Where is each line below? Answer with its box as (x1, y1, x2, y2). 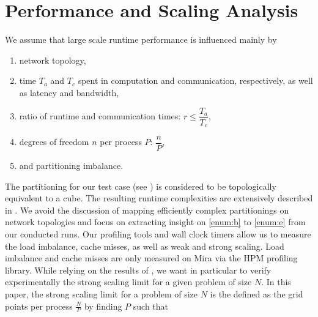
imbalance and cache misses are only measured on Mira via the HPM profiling (5, 252, 298, 264)
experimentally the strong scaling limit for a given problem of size (5, 275, 252, 288)
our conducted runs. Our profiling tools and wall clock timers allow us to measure (5, 228, 311, 241)
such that (133, 299, 169, 312)
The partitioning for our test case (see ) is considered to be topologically (5, 179, 276, 192)
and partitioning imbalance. (19, 159, 124, 172)
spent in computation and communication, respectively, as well (78, 74, 313, 87)
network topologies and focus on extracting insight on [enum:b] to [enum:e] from (5, 215, 306, 228)
